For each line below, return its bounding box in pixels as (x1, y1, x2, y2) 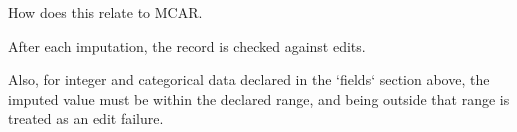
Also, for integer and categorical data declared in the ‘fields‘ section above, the (8, 69, 490, 90)
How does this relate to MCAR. (8, 2, 203, 22)
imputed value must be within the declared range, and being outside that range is (8, 88, 510, 109)
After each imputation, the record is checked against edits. (8, 35, 366, 56)
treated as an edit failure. (8, 108, 164, 129)
